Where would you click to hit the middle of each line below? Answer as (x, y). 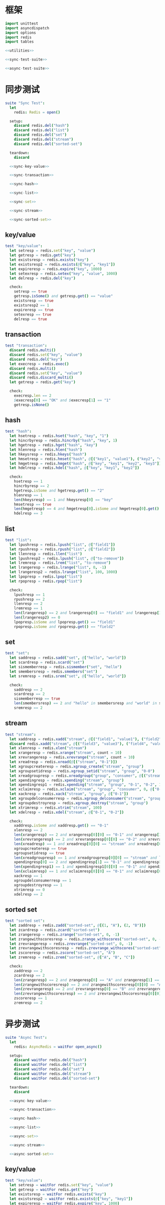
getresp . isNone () (32, 405)
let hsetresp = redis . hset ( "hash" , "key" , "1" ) (59, 436)
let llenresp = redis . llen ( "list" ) (46, 554)
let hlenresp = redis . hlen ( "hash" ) (46, 450)
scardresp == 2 (29, 694)
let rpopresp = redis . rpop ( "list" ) (46, 581)
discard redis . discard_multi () (41, 378)
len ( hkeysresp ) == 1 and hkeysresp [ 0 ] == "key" (63, 500)
